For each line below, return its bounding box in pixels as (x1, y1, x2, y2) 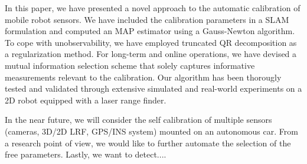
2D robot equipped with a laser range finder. (5, 93, 166, 106)
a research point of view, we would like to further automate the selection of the (5, 136, 291, 149)
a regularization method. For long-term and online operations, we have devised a (5, 48, 297, 60)
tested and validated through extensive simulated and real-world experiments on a (5, 82, 302, 95)
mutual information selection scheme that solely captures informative (5, 59, 255, 71)
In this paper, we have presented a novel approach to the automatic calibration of (5, 2, 301, 14)
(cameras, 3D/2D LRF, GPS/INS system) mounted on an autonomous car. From (5, 125, 298, 137)
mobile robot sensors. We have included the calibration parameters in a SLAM (5, 13, 289, 25)
